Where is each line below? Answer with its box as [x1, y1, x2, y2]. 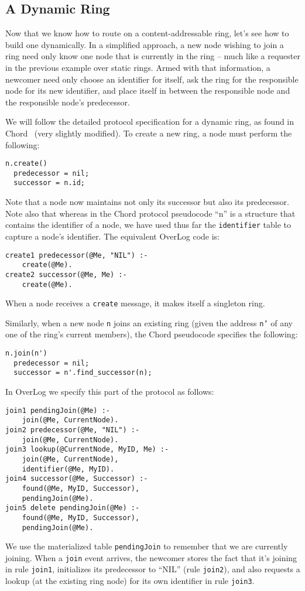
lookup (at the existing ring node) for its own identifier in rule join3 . [5, 575, 255, 587]
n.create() [5, 159, 47, 168]
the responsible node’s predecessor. [5, 95, 130, 108]
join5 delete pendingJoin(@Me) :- [5, 504, 140, 513]
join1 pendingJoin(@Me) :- [5, 406, 110, 415]
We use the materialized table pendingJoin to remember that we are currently [5, 540, 288, 552]
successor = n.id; [13, 179, 85, 187]
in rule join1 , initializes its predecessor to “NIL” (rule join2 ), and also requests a [5, 563, 300, 575]
